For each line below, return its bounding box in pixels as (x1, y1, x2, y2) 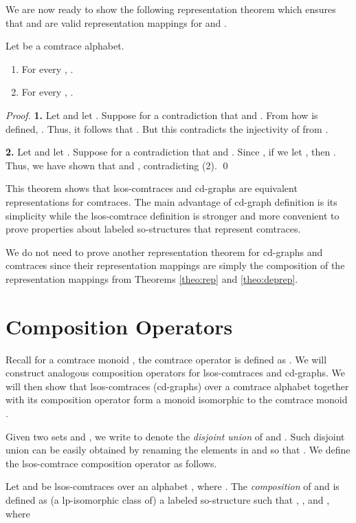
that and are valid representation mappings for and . (5, 15, 227, 30)
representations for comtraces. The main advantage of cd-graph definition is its (5, 194, 337, 209)
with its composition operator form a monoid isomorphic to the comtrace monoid (5, 392, 348, 407)
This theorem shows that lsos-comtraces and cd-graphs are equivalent (5, 181, 298, 195)
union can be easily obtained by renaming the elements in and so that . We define (5, 442, 351, 457)
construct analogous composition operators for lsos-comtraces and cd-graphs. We (5, 365, 345, 380)
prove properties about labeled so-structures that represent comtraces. (5, 222, 301, 236)
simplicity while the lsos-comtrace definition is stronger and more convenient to (5, 208, 340, 222)
